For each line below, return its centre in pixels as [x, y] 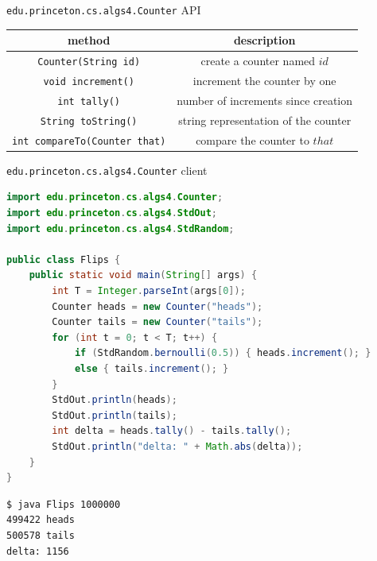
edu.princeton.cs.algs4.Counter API [104, 10]
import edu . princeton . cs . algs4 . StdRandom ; [120, 228]
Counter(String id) [89, 62]
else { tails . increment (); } [152, 368]
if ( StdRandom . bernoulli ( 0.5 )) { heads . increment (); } [223, 353]
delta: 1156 [38, 551]
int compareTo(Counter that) [89, 141]
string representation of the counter [265, 120]
